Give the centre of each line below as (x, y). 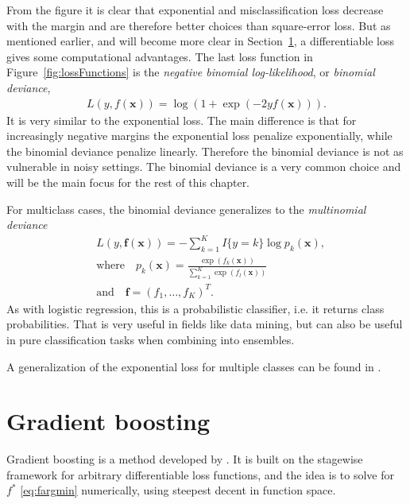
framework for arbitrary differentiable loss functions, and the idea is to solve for (200, 474)
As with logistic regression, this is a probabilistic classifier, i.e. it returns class (195, 308)
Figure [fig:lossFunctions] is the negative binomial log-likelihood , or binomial (191, 72)
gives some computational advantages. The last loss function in (160, 56)
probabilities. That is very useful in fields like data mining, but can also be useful (205, 324)
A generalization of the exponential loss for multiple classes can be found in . (194, 366)
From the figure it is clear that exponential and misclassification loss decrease (195, 10)
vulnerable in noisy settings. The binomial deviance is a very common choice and (204, 167)
